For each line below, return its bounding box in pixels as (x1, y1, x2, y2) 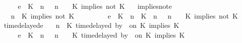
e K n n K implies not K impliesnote (17, 1, 172, 11)
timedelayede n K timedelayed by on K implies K (3, 20, 180, 30)
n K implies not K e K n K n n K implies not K (10, 10, 238, 21)
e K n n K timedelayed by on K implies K (17, 29, 185, 40)
